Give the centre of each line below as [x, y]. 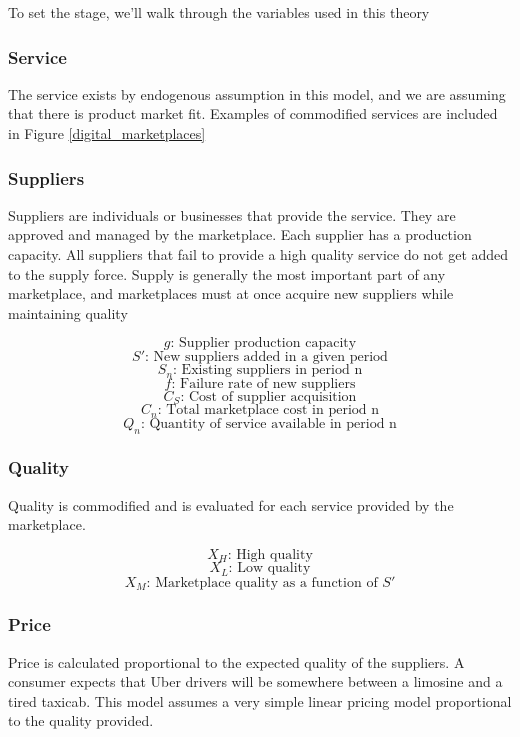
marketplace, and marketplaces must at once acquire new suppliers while [231, 293]
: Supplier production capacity [263, 343]
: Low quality [269, 568]
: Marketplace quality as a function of [262, 582]
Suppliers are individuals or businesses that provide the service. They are [232, 214]
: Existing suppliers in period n [268, 370]
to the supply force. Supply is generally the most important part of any [227, 273]
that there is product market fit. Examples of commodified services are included [253, 113]
